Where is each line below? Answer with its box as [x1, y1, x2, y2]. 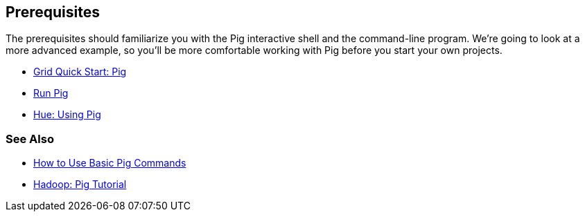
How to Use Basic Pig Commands [33, 157, 186, 169]
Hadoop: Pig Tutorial [33, 178, 127, 191]
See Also [6, 131, 54, 146]
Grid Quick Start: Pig [33, 66, 127, 78]
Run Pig [33, 87, 69, 100]
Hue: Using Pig [33, 108, 101, 121]
